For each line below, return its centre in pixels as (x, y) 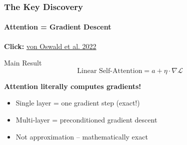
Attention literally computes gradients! (73, 86)
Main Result (23, 63)
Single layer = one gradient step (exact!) (78, 103)
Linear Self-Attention (110, 71)
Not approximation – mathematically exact (82, 136)
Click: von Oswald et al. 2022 (50, 46)
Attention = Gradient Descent (58, 27)
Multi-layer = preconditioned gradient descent (86, 120)
